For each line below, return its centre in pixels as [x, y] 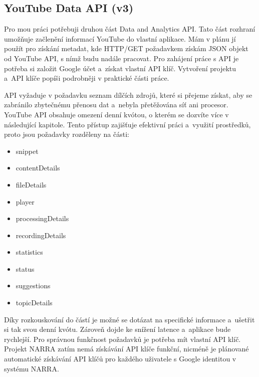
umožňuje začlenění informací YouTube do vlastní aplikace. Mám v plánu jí [120, 38]
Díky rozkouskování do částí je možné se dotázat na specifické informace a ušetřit [129, 319]
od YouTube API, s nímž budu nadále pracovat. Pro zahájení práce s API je [121, 58]
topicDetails [34, 303]
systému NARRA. [32, 368]
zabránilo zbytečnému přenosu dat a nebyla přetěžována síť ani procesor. [116, 105]
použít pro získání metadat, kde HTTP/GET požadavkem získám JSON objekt [126, 48]
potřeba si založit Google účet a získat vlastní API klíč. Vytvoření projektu [120, 68]
